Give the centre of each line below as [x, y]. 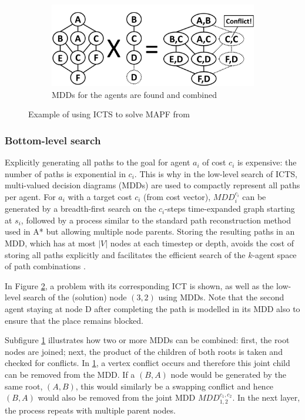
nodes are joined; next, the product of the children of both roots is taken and [144, 351]
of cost [214, 162]
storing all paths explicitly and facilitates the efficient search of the [125, 254]
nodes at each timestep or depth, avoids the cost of [202, 243]
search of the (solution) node [75, 297]
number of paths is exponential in [65, 173]
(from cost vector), [177, 196]
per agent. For [30, 196]
